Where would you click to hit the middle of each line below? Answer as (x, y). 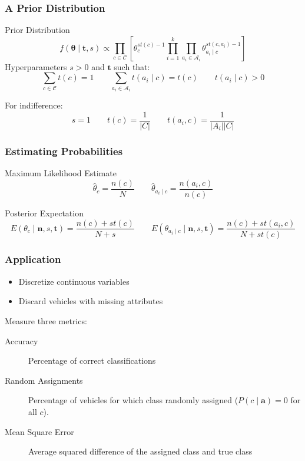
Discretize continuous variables (74, 281)
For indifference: (34, 105)
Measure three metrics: (46, 320)
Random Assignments (44, 380)
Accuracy (21, 340)
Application (33, 259)
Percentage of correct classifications (92, 360)
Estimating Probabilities (64, 151)
